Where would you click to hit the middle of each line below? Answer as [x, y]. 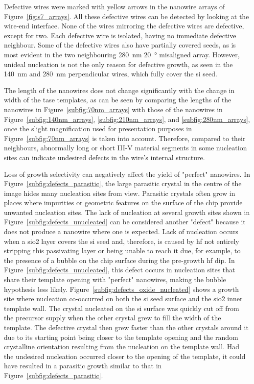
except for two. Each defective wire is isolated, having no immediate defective [120, 35]
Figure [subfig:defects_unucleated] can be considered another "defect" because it [125, 222]
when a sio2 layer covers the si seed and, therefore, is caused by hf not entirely [122, 241]
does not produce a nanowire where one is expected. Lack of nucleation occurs [121, 231]
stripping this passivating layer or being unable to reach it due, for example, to [122, 251]
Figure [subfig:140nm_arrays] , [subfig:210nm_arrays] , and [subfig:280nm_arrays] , [127, 119]
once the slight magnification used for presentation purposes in [98, 129]
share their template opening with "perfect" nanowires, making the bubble [115, 279]
